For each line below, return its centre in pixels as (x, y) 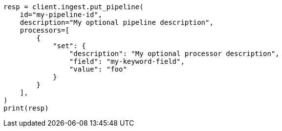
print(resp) (26, 108)
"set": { (69, 46)
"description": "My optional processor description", (174, 54)
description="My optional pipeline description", (117, 22)
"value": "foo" (98, 69)
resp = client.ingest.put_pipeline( (74, 7)
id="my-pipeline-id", (61, 15)
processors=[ (44, 30)
